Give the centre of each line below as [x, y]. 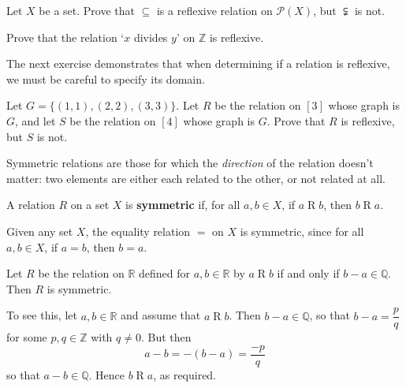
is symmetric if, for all [183, 205]
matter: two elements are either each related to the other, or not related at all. [196, 178]
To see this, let [42, 315]
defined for [164, 273]
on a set [90, 205]
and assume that [161, 315]
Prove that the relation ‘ [65, 37]
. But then [166, 337]
